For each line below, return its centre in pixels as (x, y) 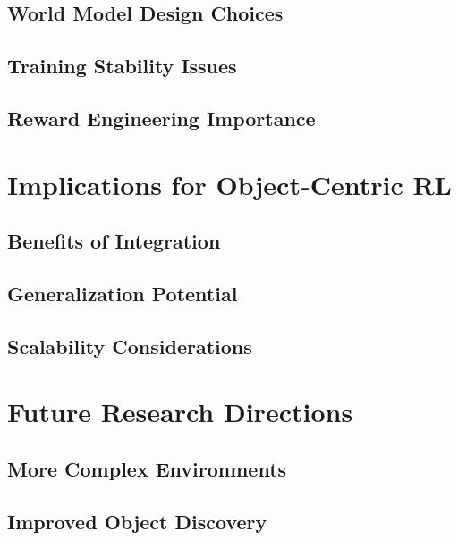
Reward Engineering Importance (161, 118)
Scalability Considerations (130, 346)
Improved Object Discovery (137, 521)
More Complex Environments (147, 468)
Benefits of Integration (114, 241)
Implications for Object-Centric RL (229, 184)
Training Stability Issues (122, 66)
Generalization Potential (123, 293)
